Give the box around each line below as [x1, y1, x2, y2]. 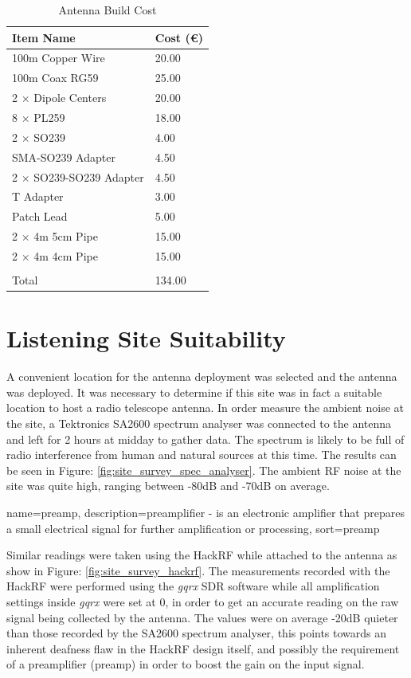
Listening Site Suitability [6, 322, 286, 355]
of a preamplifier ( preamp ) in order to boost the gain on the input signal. [6, 656, 365, 672]
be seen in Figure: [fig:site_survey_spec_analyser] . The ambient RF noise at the [6, 461, 401, 478]
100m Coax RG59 [12, 69, 99, 86]
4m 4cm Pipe [33, 247, 98, 264]
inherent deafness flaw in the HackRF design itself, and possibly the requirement [6, 640, 400, 656]
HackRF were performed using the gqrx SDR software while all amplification [6, 578, 380, 594]
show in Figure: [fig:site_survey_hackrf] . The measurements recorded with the [6, 562, 390, 578]
